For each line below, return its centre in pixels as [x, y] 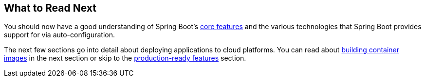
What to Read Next [50, 8]
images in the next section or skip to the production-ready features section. [125, 58]
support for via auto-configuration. [59, 35]
